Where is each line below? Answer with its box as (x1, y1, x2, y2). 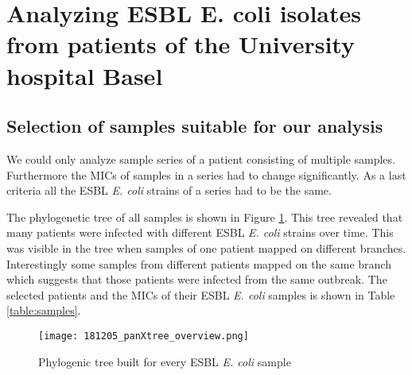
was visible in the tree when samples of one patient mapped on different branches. (6, 239, 406, 256)
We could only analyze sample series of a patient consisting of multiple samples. (6, 150, 395, 167)
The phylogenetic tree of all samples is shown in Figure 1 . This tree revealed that (6, 208, 403, 225)
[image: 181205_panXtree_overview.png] (38, 330, 249, 342)
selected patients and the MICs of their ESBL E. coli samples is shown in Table (6, 286, 395, 303)
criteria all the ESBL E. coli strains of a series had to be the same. (6, 182, 332, 199)
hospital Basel (6, 59, 163, 91)
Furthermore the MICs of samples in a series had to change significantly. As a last (6, 166, 406, 183)
